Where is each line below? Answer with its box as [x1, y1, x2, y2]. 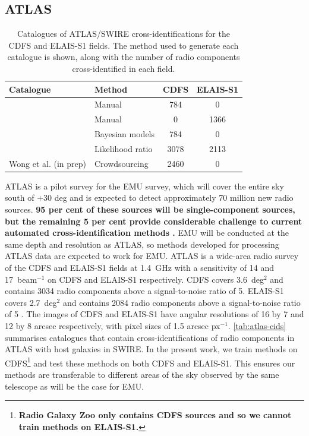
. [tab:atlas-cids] [228, 320, 286, 332]
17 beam [5, 273, 37, 285]
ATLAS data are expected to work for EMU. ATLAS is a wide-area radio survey [5, 249, 299, 262]
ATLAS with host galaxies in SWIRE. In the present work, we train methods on [5, 343, 298, 355]
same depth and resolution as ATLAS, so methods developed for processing [5, 238, 279, 250]
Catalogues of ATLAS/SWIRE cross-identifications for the [17, 27, 230, 40]
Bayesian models [94, 128, 155, 140]
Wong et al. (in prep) [9, 157, 86, 169]
